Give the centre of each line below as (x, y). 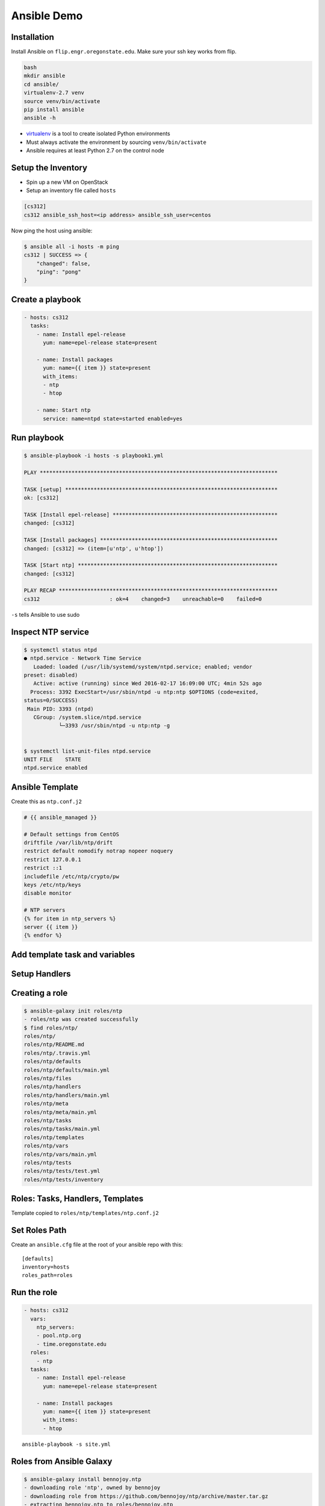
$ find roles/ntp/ (51, 1028)
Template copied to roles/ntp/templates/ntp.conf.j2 (85, 1213)
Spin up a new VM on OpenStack (67, 182)
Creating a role (39, 993)
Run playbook (38, 438)
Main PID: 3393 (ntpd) (61, 709)
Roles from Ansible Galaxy (62, 1461)
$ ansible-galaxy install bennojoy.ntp (82, 1479)
